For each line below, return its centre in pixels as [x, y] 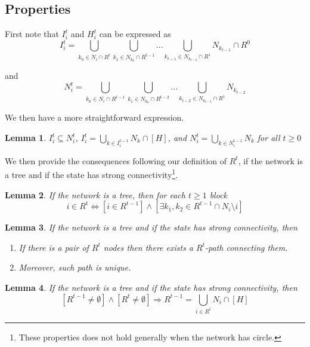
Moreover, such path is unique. [75, 267]
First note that [32, 34]
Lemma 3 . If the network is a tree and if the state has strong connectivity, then [151, 227]
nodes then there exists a [148, 247]
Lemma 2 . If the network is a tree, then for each [95, 194]
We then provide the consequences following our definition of [116, 160]
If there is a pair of [54, 247]
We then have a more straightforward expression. [94, 117]
